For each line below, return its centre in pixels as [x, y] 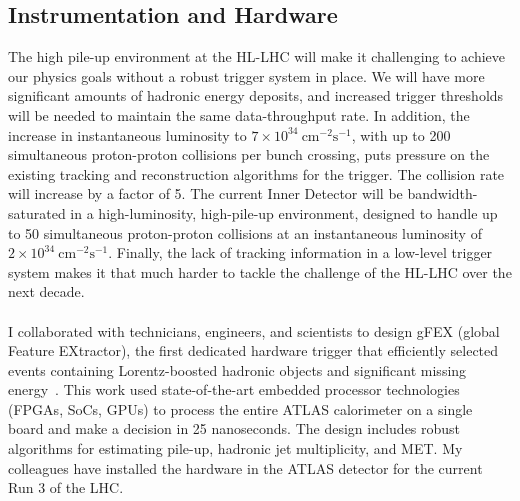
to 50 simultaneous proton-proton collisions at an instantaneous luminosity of [245, 232]
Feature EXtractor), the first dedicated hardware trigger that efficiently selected [253, 350]
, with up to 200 [401, 134]
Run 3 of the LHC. [66, 487]
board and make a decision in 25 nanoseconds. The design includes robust [234, 428]
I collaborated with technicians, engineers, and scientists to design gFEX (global [254, 330]
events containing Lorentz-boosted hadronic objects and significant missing [237, 369]
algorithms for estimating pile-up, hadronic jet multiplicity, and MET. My [235, 448]
